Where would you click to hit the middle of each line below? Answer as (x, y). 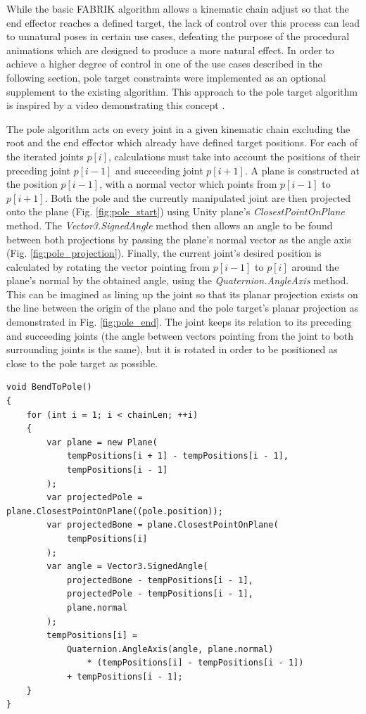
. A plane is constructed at (302, 170)
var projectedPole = (95, 498)
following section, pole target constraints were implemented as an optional (166, 77)
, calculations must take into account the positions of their (234, 156)
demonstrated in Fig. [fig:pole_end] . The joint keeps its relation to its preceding (179, 322)
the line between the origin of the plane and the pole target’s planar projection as (183, 308)
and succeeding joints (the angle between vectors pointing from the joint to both (180, 335)
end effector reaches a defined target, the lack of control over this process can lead (183, 22)
